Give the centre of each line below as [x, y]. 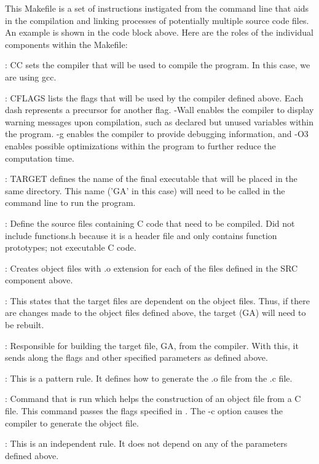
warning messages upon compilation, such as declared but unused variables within [159, 121]
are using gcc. [31, 77]
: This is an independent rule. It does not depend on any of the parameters [146, 443]
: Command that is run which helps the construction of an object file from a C [153, 399]
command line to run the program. [70, 203]
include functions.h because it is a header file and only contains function [141, 235]
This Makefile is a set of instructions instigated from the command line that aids [157, 8]
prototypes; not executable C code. [71, 247]
